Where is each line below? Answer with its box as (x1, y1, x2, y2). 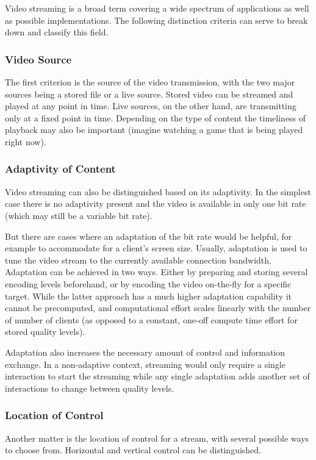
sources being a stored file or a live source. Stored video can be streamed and (5, 87, 293, 100)
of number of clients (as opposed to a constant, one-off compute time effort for (5, 313, 298, 326)
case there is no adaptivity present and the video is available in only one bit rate (5, 197, 306, 210)
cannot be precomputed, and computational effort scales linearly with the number (5, 301, 311, 314)
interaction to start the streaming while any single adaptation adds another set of (5, 370, 310, 383)
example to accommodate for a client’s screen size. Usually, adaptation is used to (5, 242, 307, 254)
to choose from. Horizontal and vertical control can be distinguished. (5, 444, 262, 456)
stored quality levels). (5, 325, 85, 338)
